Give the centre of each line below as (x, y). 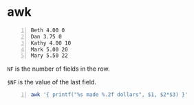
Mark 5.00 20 (49, 49)
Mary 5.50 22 (49, 56)
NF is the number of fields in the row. (58, 69)
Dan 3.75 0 (46, 36)
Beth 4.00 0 (48, 30)
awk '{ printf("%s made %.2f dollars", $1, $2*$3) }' (109, 95)
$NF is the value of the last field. (52, 82)
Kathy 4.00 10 (51, 43)
